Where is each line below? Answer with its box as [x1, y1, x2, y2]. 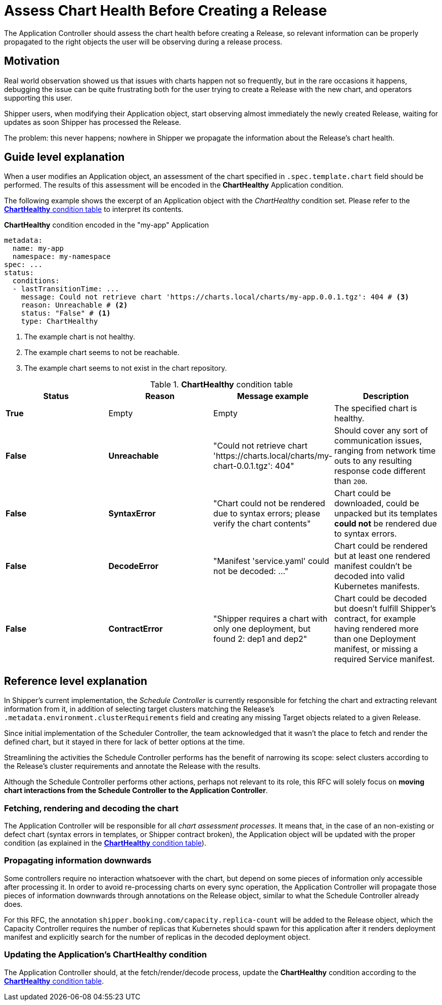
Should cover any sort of [334, 425, 428, 436]
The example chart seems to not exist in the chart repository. [24, 364, 227, 373]
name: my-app [12, 244, 64, 253]
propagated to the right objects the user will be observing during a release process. [4, 37, 283, 46]
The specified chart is [334, 403, 417, 414]
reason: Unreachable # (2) [21, 301, 128, 310]
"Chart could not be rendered [213, 498, 325, 509]
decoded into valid [334, 571, 405, 582]
